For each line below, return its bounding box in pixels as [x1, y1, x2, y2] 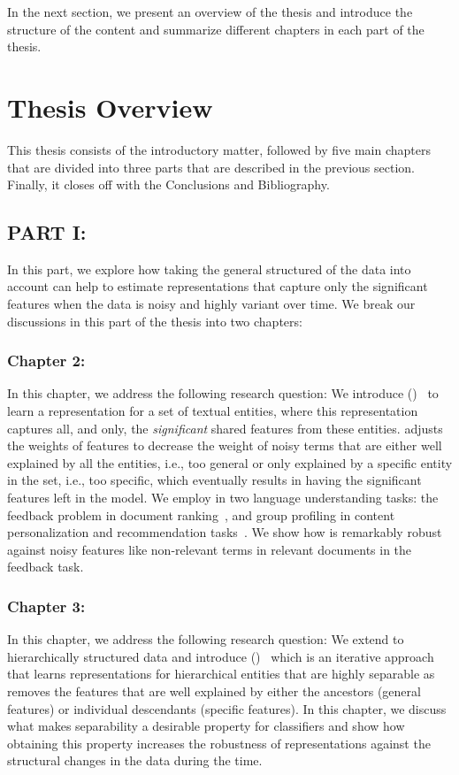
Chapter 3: [7, 595, 86, 617]
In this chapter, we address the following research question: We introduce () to [7, 384, 439, 403]
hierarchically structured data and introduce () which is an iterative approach [7, 647, 434, 665]
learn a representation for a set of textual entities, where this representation [7, 402, 418, 420]
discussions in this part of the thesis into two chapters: [7, 311, 302, 330]
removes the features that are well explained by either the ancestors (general [7, 682, 421, 701]
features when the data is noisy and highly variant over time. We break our [7, 295, 416, 313]
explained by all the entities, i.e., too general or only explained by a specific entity [7, 453, 453, 472]
